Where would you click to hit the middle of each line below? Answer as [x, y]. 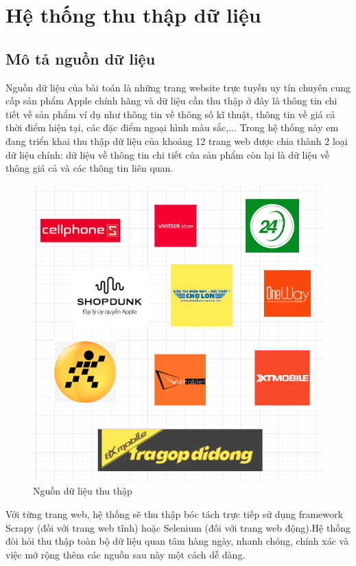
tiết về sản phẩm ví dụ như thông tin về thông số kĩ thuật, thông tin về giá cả [170, 114]
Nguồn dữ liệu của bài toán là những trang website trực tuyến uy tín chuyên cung [178, 87]
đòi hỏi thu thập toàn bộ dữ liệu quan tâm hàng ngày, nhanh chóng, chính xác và [177, 541]
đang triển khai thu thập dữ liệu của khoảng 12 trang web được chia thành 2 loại [177, 140]
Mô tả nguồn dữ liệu [81, 58]
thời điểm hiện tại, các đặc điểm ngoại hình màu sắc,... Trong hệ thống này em [172, 127]
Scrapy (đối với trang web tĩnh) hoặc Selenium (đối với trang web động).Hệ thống [178, 527]
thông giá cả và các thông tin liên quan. [90, 168]
